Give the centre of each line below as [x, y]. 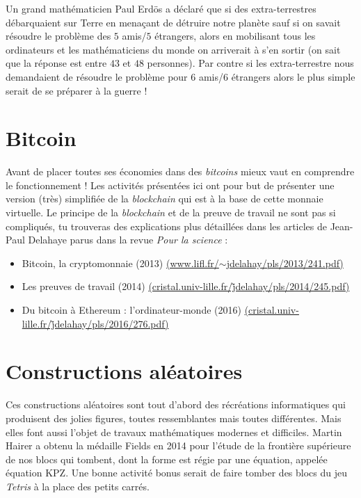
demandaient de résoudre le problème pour [97, 76]
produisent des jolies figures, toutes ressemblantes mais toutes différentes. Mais [174, 418]
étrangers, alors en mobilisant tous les [235, 36]
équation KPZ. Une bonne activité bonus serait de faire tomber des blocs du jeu [177, 473]
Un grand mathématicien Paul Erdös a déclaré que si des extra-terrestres [161, 8]
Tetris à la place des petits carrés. [78, 486]
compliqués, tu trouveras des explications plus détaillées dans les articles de [166, 226]
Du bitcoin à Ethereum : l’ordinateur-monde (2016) [131, 310]
